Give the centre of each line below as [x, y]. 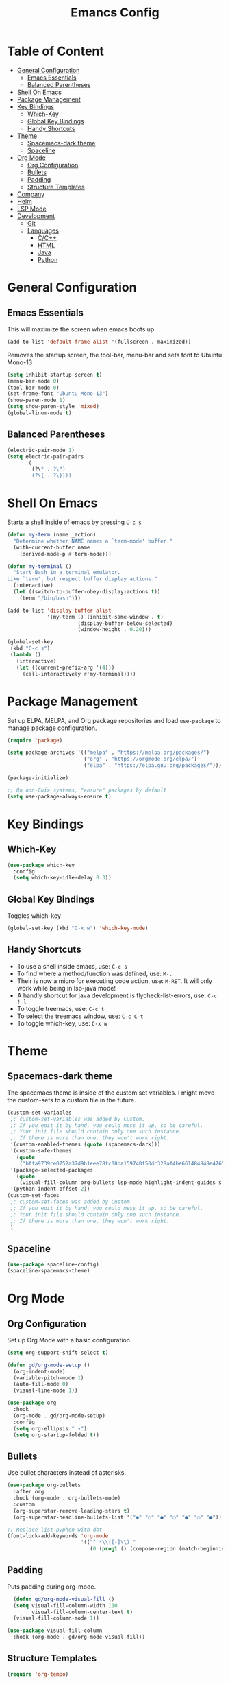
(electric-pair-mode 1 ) [41, 450]
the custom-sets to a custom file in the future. [72, 1100]
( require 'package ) [35, 740]
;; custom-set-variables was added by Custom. [78, 1119]
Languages [43, 230]
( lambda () [25, 655]
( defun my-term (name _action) [52, 535]
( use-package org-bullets [44, 1485]
